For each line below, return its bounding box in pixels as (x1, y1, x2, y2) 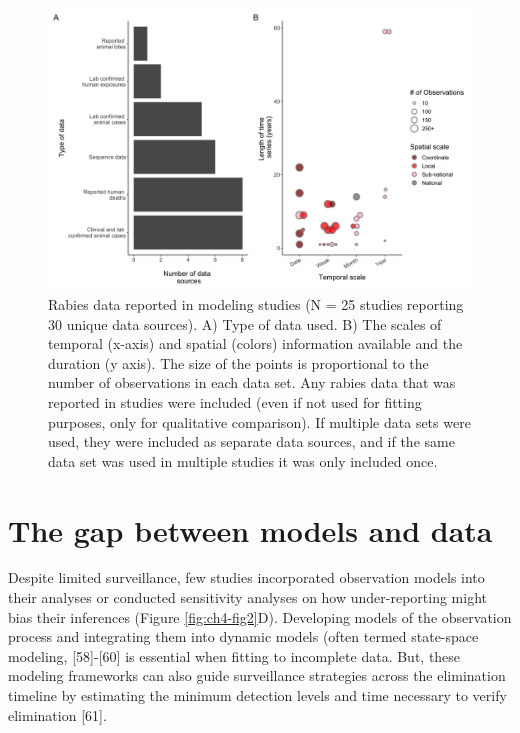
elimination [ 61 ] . (8, 704, 107, 725)
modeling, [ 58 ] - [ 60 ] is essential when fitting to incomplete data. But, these (8, 645, 461, 666)
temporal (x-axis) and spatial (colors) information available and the (48, 333, 463, 354)
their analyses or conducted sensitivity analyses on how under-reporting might (8, 587, 488, 608)
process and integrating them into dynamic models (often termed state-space (8, 626, 479, 647)
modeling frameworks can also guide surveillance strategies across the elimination (8, 665, 506, 686)
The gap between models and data (8, 509, 493, 550)
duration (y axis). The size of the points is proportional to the (48, 352, 429, 373)
